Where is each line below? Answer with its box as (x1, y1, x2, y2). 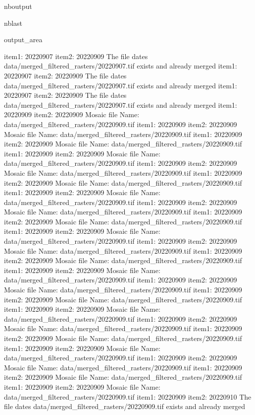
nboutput (4, 1, 32, 11)
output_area (4, 34, 43, 45)
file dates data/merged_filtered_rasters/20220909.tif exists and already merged (4, 401, 246, 412)
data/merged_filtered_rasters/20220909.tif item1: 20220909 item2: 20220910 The (4, 391, 252, 402)
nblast (4, 17, 23, 28)
